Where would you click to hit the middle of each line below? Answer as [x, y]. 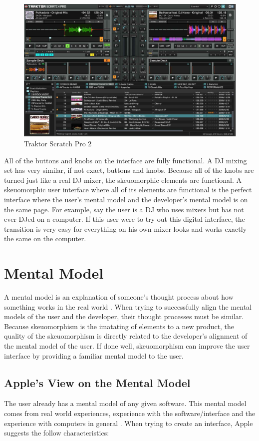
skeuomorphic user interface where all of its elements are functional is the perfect [128, 190]
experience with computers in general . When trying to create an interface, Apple [129, 423]
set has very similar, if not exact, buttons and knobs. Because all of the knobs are [129, 170]
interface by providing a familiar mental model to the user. [94, 355]
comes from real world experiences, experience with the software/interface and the [130, 413]
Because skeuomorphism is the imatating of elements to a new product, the [119, 326]
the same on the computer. [45, 238]
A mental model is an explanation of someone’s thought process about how [119, 297]
